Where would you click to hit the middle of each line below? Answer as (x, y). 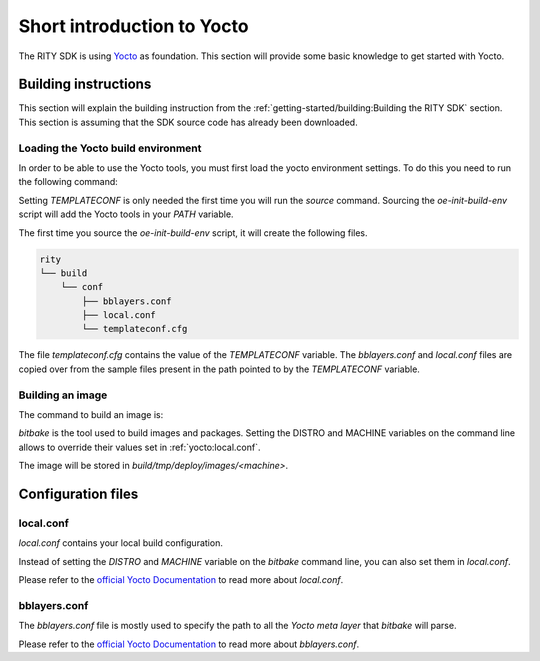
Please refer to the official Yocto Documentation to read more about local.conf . (181, 580)
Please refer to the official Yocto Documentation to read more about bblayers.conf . (189, 644)
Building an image (63, 395)
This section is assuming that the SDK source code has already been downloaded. (188, 122)
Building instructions (85, 84)
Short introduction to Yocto (133, 26)
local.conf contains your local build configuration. (121, 543)
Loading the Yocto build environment (110, 148)
